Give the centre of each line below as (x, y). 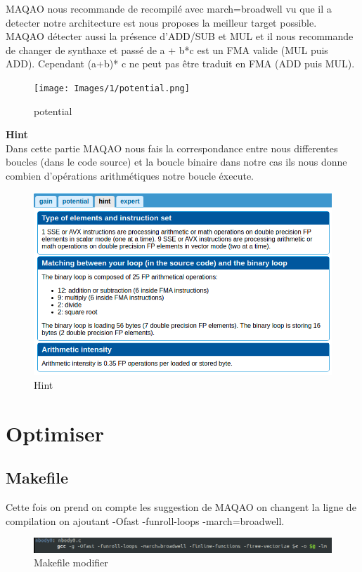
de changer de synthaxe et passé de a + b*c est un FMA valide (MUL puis (167, 49)
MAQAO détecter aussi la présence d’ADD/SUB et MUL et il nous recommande (180, 36)
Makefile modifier (71, 563)
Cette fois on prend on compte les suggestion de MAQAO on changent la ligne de (181, 507)
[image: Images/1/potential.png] (112, 88)
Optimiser (55, 433)
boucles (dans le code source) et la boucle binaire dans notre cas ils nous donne (176, 162)
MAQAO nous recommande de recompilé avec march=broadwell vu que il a (169, 8)
